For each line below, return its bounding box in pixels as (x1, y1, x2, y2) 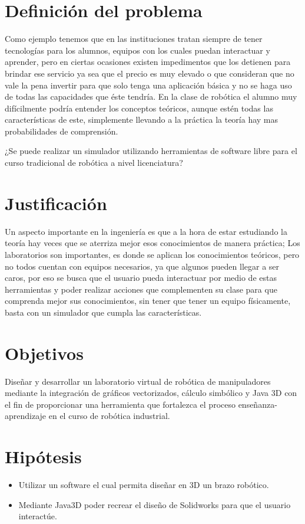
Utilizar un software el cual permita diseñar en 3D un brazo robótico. (18, 479, 269, 491)
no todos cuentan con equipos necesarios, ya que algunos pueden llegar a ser (5, 260, 280, 272)
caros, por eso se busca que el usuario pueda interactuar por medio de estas (5, 271, 277, 284)
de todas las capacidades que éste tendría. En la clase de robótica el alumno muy (5, 90, 297, 103)
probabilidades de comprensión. (5, 125, 118, 137)
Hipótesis (5, 444, 82, 469)
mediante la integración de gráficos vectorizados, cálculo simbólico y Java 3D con (5, 387, 297, 399)
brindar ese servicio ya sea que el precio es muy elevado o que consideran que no (5, 67, 294, 79)
